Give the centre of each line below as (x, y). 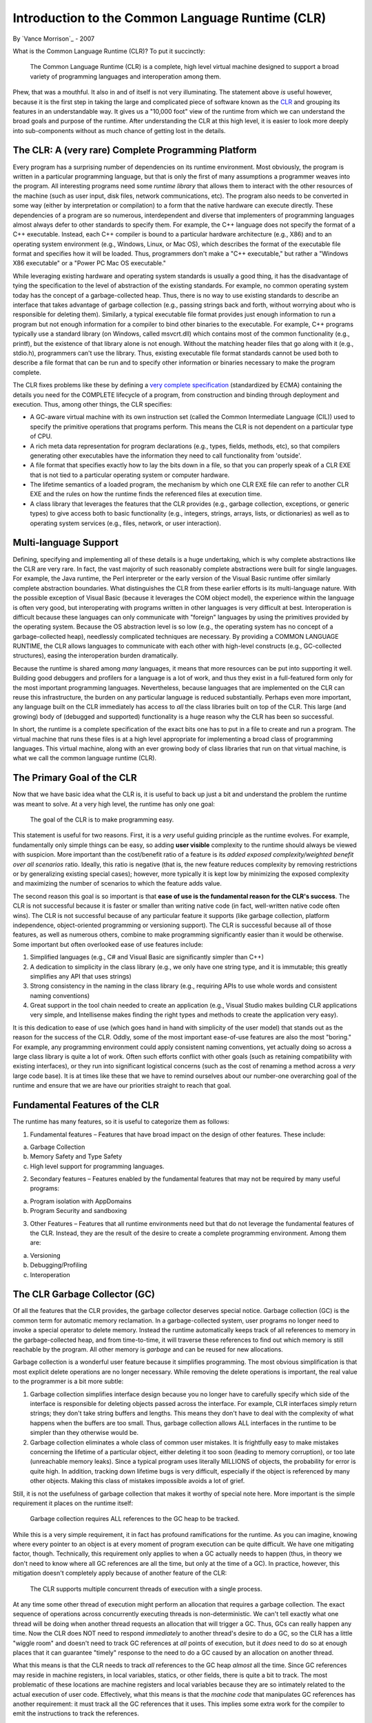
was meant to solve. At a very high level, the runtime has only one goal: (114, 804)
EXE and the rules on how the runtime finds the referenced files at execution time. (146, 494)
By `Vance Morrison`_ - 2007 (54, 39)
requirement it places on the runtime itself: (73, 1503)
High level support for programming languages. (97, 1166)
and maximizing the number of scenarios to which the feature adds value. (117, 884)
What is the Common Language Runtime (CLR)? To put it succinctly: (109, 51)
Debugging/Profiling (59, 1265)
